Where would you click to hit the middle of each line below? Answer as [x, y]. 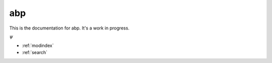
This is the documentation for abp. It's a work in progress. [69, 28]
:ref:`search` [35, 52]
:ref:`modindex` [38, 45]
